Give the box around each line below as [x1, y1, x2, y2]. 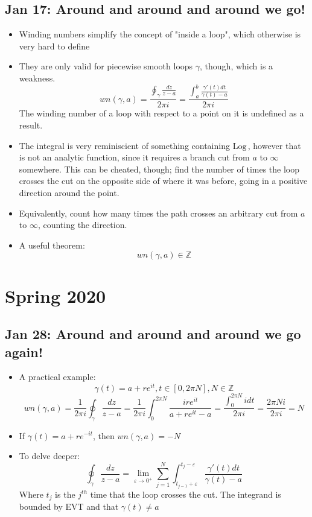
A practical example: [19, 370, 96, 383]
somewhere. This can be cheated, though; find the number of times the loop [19, 162, 300, 175]
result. [19, 119, 43, 132]
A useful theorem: [19, 238, 85, 251]
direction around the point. [19, 186, 119, 198]
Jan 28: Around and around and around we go [5, 325, 301, 343]
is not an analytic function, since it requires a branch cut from [19, 151, 250, 163]
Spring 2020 [5, 283, 106, 308]
